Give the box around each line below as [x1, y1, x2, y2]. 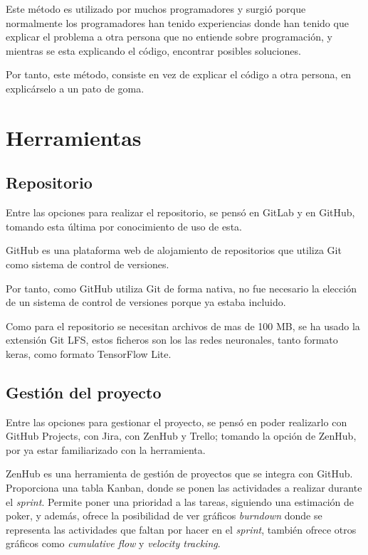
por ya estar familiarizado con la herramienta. [6, 442, 206, 457]
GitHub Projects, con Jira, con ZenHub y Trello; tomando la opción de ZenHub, [6, 428, 357, 443]
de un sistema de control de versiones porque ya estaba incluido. [6, 295, 286, 310]
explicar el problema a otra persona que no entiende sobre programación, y [6, 29, 332, 44]
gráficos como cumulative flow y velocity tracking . [6, 536, 221, 551]
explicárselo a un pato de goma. [6, 80, 144, 95]
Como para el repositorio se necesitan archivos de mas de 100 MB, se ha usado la [6, 318, 360, 333]
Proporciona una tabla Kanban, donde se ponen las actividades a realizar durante [6, 480, 362, 495]
